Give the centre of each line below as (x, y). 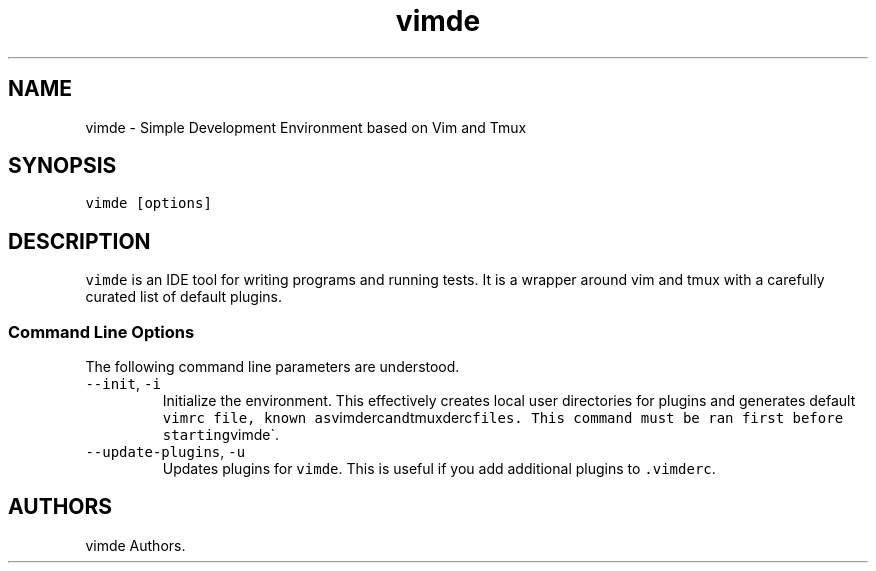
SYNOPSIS (62, 166)
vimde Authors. (135, 545)
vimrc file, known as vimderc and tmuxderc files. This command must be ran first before (503, 418)
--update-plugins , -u (165, 452)
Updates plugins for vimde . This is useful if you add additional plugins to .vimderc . (439, 469)
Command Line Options (101, 331)
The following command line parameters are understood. (272, 367)
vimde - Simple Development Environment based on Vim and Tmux (306, 127)
